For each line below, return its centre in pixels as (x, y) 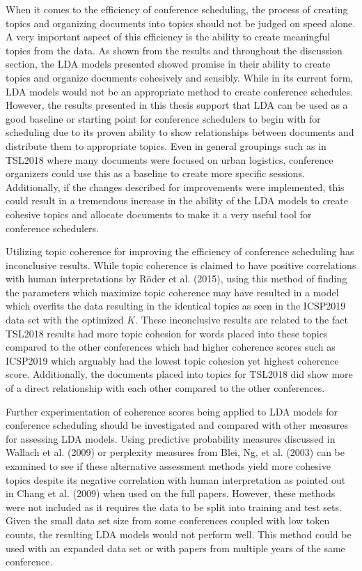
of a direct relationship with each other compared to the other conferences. (165, 388)
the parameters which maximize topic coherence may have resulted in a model (172, 292)
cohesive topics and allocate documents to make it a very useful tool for (159, 214)
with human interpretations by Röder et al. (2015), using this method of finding (176, 279)
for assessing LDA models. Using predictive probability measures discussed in (171, 438)
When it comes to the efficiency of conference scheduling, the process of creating (177, 9)
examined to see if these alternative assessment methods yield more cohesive (168, 466)
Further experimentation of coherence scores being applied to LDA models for (172, 411)
